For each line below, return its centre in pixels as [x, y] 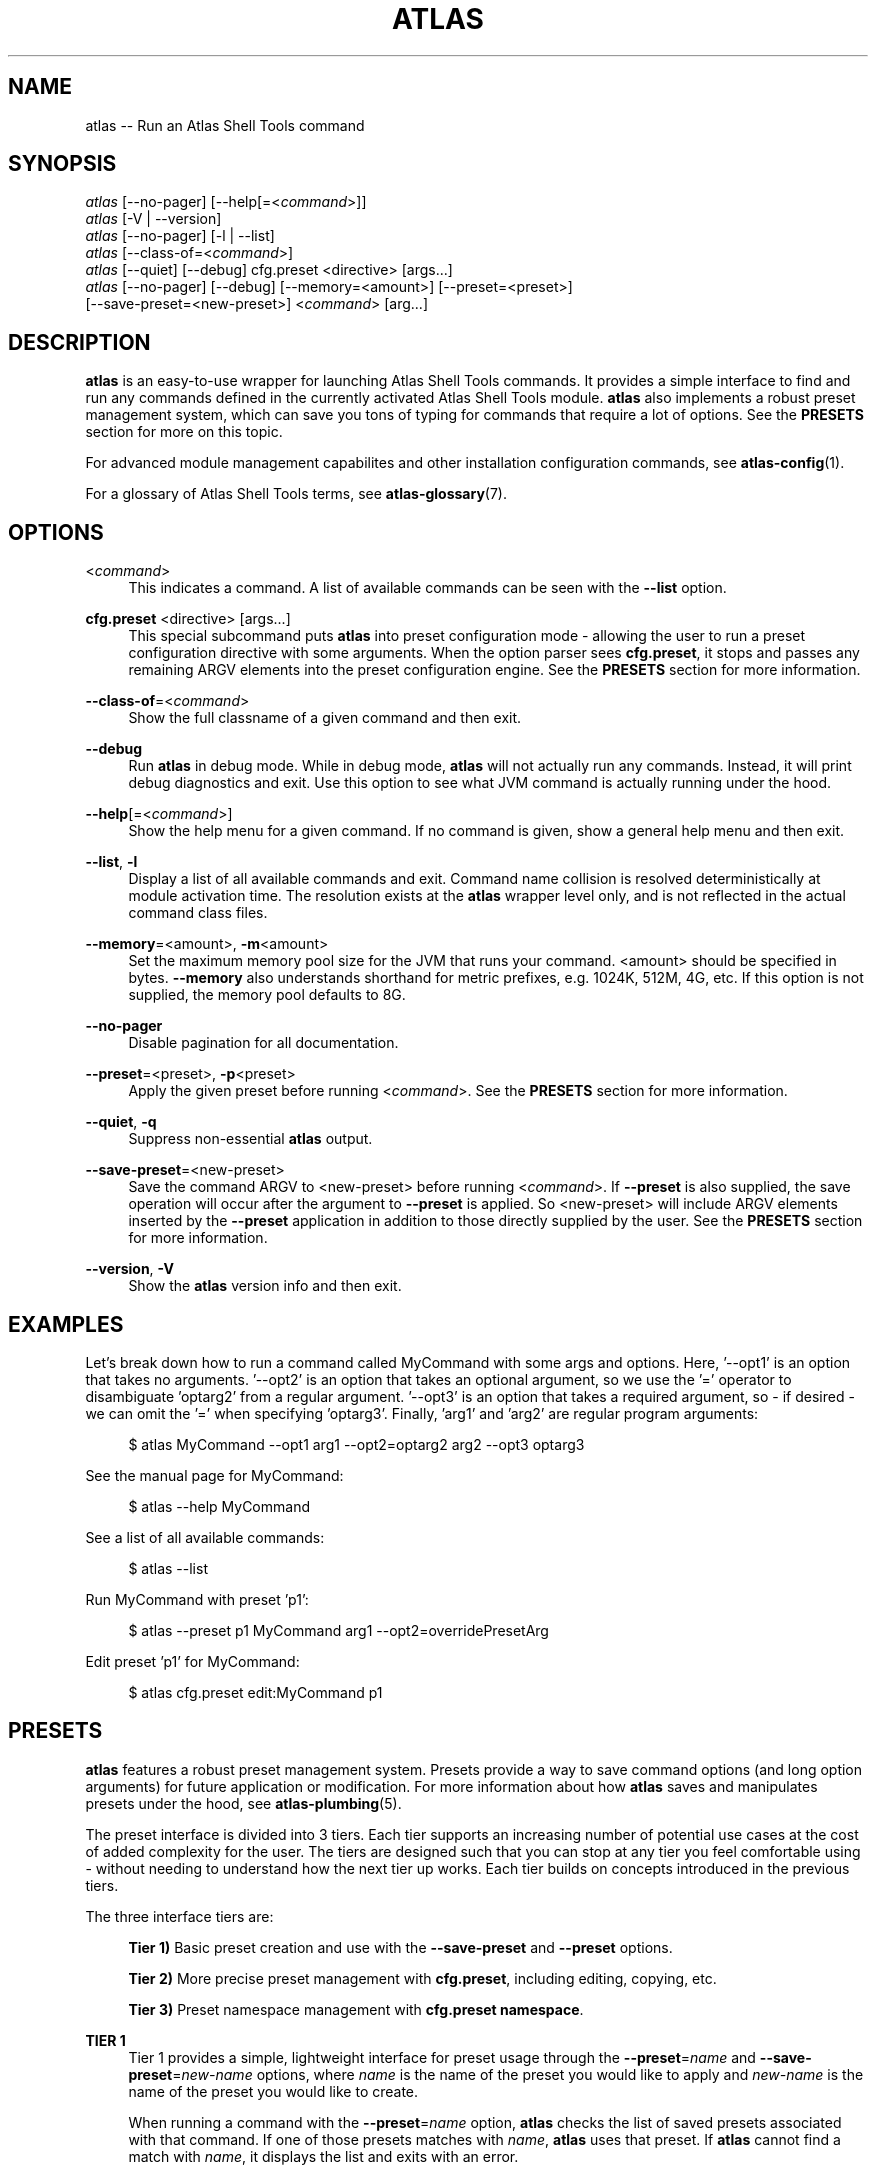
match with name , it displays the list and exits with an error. [323, 2156]
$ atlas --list [168, 1568]
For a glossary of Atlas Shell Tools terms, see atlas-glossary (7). [296, 494]
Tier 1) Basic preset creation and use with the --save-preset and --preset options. [400, 1947]
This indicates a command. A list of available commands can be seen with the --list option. [427, 588]
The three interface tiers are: [179, 1916]
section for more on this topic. [184, 432]
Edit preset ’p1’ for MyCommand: [192, 1661]
